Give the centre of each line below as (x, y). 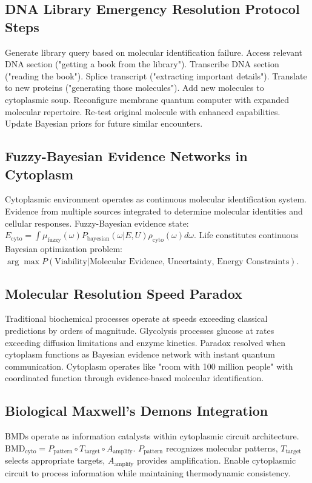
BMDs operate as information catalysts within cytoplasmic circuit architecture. (152, 436)
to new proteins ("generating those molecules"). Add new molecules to (134, 88)
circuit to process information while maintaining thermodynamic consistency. (148, 472)
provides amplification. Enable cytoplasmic (216, 460)
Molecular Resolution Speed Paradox (124, 293)
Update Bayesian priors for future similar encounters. (104, 123)
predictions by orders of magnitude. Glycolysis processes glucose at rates (140, 330)
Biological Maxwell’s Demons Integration (137, 411)
